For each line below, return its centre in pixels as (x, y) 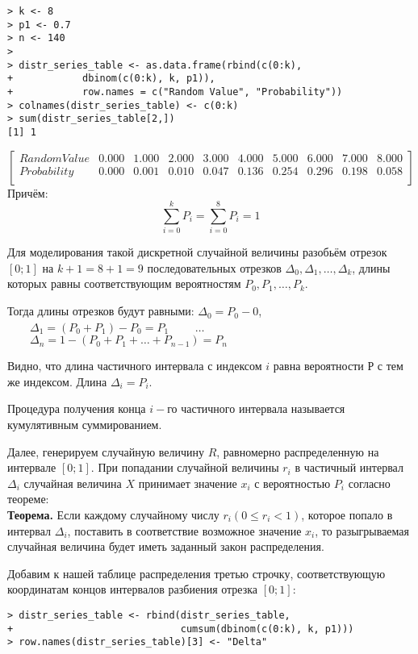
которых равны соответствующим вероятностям (124, 283)
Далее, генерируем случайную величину (106, 451)
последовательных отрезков (214, 267)
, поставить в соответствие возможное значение (184, 530)
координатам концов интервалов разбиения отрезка (133, 589)
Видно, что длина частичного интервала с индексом (135, 366)
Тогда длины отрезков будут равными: (101, 311)
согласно (369, 483)
